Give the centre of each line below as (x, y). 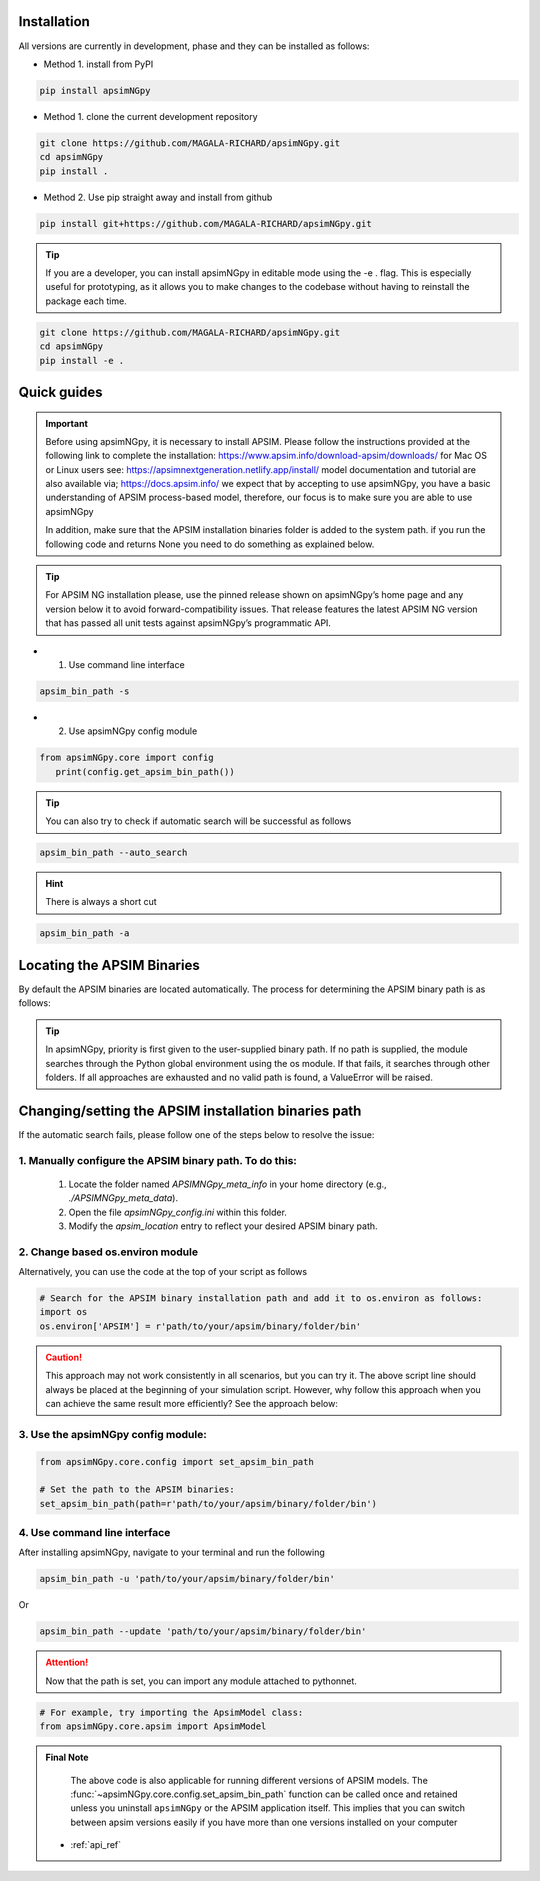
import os (63, 1312)
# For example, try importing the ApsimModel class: (171, 1712)
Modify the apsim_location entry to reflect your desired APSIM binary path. (223, 1226)
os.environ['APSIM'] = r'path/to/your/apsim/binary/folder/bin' (200, 1326)
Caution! (64, 1357)
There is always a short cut (101, 902)
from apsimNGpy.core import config (126, 758)
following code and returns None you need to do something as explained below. (210, 544)
